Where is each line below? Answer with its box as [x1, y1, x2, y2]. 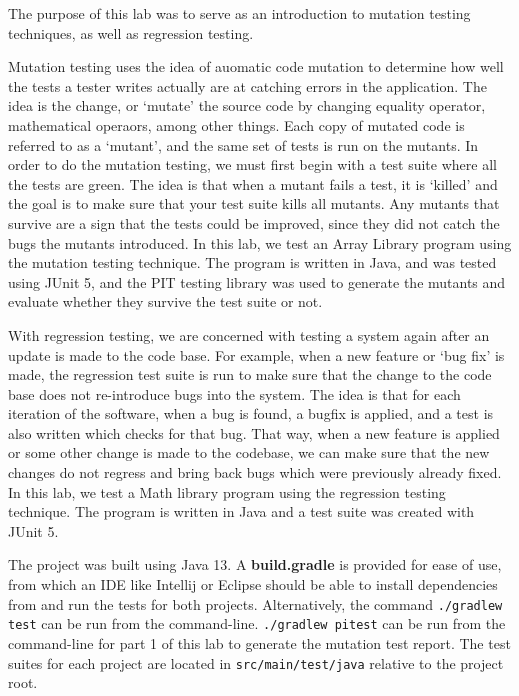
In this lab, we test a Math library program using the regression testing [8, 481, 446, 502]
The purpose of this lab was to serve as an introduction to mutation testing [8, 3, 471, 23]
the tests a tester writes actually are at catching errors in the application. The [8, 75, 487, 96]
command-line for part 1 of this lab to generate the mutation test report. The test [8, 632, 511, 653]
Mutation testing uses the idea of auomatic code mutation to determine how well [8, 56, 504, 77]
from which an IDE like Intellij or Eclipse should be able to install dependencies [8, 574, 498, 595]
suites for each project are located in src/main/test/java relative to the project [8, 652, 504, 673]
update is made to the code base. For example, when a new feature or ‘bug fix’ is [8, 344, 505, 365]
